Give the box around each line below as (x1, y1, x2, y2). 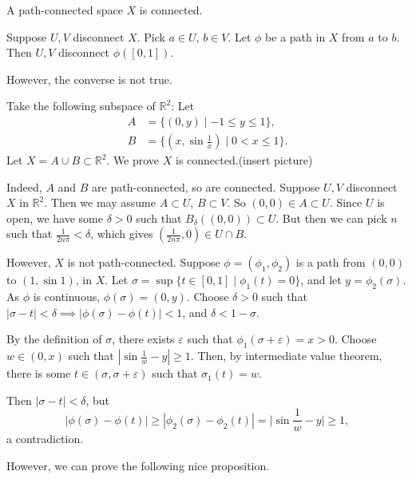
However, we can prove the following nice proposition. (6, 457, 270, 474)
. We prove (106, 152, 160, 168)
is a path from (295, 254, 366, 271)
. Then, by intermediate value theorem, (190, 347, 382, 364)
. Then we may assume (44, 194, 156, 211)
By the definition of (6, 331, 102, 347)
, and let (300, 271, 342, 288)
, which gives (90, 225, 153, 242)
